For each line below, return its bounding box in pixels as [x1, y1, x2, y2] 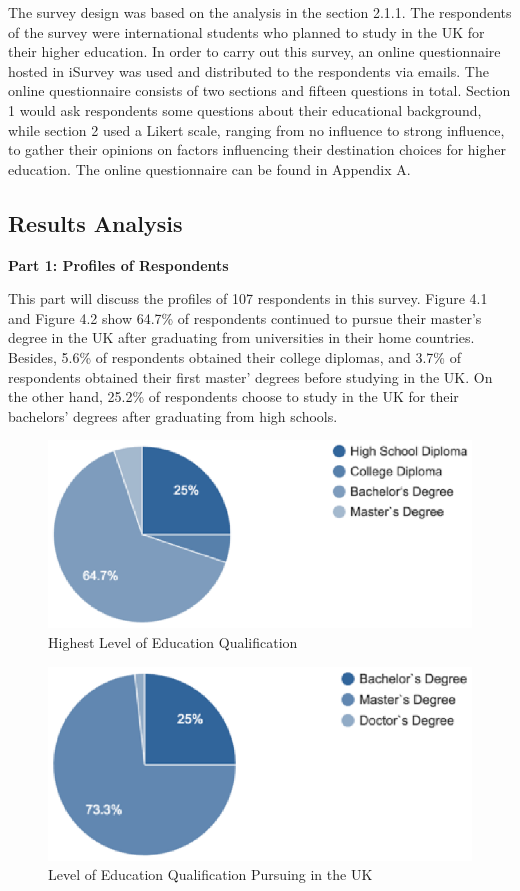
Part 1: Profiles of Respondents [8, 254, 229, 275]
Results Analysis [8, 207, 183, 238]
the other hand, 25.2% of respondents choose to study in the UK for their [8, 386, 459, 407]
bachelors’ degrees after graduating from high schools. [8, 405, 338, 426]
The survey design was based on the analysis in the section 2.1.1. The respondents [8, 2, 512, 22]
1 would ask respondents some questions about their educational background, [8, 99, 482, 120]
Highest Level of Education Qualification [48, 631, 298, 652]
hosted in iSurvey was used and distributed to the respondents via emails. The [8, 60, 489, 81]
